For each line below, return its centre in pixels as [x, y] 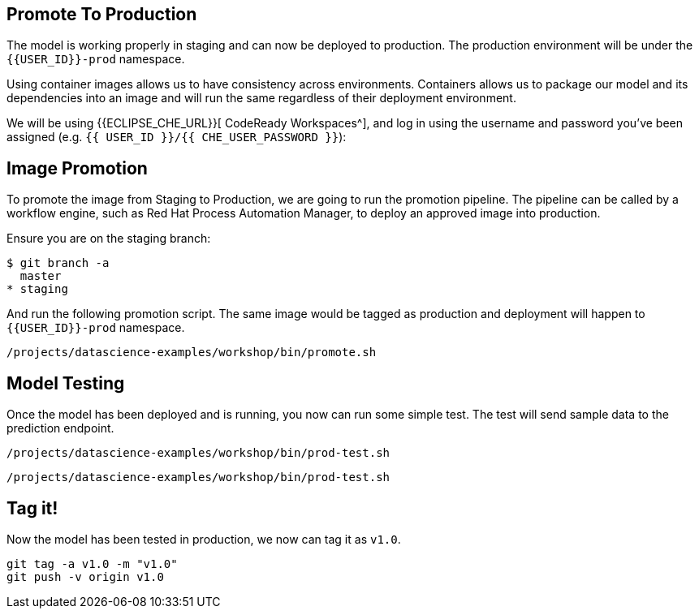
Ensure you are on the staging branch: [109, 239]
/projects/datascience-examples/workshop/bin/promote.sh [192, 353]
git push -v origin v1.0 [85, 576]
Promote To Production [102, 14]
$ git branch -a [58, 263]
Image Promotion [77, 168]
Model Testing [66, 383]
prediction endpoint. [60, 428]
